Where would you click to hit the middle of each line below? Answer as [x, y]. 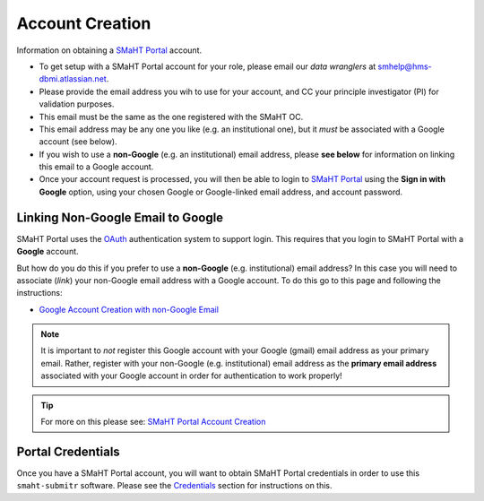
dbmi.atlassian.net [73, 79]
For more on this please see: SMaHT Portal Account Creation [153, 422]
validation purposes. [77, 104]
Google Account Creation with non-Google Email [129, 309]
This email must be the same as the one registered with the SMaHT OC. [171, 117]
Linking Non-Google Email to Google [120, 217]
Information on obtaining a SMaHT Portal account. [109, 50]
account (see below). [78, 142]
